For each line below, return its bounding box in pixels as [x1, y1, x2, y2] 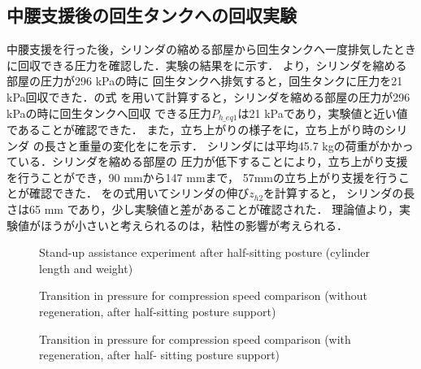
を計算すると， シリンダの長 [263, 184, 415, 202]
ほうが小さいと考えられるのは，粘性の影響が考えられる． [40, 216, 348, 233]
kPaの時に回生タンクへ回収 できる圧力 [7, 104, 211, 121]
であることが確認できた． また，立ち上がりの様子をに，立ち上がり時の [7, 121, 385, 138]
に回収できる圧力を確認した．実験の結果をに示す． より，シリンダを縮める [7, 56, 407, 73]
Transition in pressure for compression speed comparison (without [39, 287, 368, 304]
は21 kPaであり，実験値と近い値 [237, 104, 408, 121]
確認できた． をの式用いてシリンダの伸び [28, 184, 250, 202]
